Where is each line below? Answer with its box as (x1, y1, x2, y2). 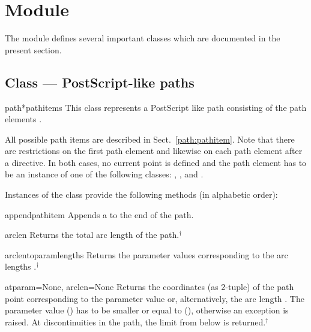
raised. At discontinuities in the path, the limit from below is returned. (5, 315, 266, 328)
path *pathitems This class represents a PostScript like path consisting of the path (5, 101, 307, 113)
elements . (5, 113, 42, 125)
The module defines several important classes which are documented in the (5, 32, 280, 44)
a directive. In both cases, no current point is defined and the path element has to (5, 156, 307, 168)
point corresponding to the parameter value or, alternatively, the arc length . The (5, 292, 304, 304)
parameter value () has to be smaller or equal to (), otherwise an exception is (5, 304, 289, 316)
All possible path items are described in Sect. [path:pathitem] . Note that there (5, 132, 295, 145)
